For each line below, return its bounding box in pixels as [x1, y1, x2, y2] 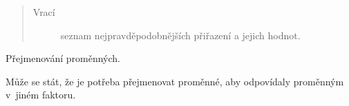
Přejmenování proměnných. [6, 51, 120, 65]
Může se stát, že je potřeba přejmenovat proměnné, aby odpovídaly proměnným [6, 74, 344, 88]
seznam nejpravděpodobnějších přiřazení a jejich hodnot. [60, 28, 301, 42]
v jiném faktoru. [6, 87, 76, 102]
